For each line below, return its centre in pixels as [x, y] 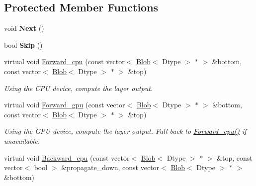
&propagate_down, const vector [110, 167]
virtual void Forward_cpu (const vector [64, 61]
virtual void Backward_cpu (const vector [67, 157]
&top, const [235, 157]
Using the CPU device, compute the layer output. [79, 88]
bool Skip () [23, 45]
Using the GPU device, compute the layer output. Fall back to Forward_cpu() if [125, 131]
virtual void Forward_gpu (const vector [65, 105]
